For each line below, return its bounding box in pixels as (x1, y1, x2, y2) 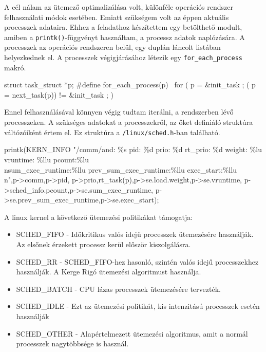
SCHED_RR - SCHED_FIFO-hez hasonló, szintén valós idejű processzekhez (16, 256, 259, 267)
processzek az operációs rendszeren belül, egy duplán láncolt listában (4, 42, 221, 52)
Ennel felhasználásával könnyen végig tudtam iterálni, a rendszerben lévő (4, 106, 234, 117)
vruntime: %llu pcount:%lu (4, 154, 89, 164)
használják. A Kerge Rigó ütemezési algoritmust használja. (16, 266, 201, 277)
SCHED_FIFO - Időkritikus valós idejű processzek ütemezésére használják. (16, 229, 254, 239)
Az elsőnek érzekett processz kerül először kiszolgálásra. (16, 239, 191, 250)
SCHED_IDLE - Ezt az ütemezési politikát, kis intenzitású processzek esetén (16, 301, 260, 311)
